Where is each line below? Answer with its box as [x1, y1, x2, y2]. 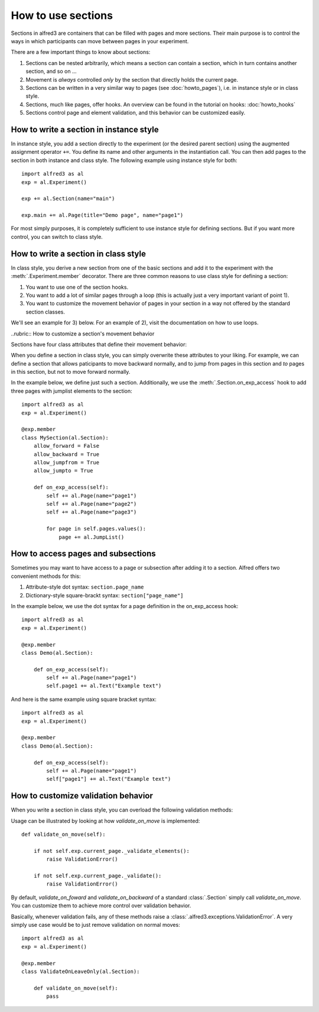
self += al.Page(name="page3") [46, 509, 137, 516]
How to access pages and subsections [11, 549, 156, 559]
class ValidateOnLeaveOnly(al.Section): [21, 968, 140, 975]
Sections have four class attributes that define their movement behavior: [11, 341, 187, 348]
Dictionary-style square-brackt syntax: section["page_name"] [25, 591, 184, 599]
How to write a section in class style [11, 248, 146, 258]
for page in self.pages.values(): [46, 525, 147, 532]
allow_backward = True [33, 451, 100, 458]
